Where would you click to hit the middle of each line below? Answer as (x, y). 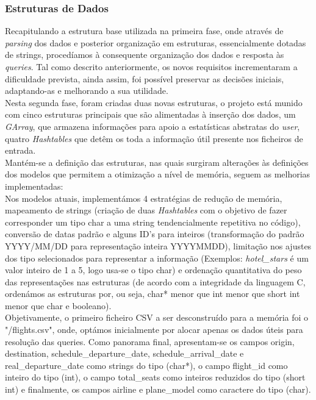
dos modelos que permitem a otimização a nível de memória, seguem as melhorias (158, 174)
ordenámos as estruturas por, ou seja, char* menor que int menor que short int (153, 294)
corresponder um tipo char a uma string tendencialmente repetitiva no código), (153, 222)
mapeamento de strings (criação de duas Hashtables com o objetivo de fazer (146, 210)
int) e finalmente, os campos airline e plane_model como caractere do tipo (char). (158, 389)
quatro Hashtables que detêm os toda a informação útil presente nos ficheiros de (154, 138)
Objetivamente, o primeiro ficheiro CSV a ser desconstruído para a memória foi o (157, 317)
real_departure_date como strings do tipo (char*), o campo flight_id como (146, 365)
